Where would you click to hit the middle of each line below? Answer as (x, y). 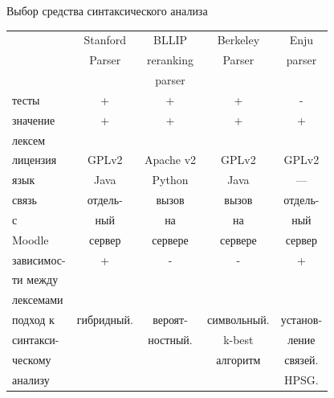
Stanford (105, 40)
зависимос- (39, 259)
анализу (31, 379)
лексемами (38, 300)
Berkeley (238, 40)
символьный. (238, 320)
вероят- (170, 320)
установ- (301, 320)
